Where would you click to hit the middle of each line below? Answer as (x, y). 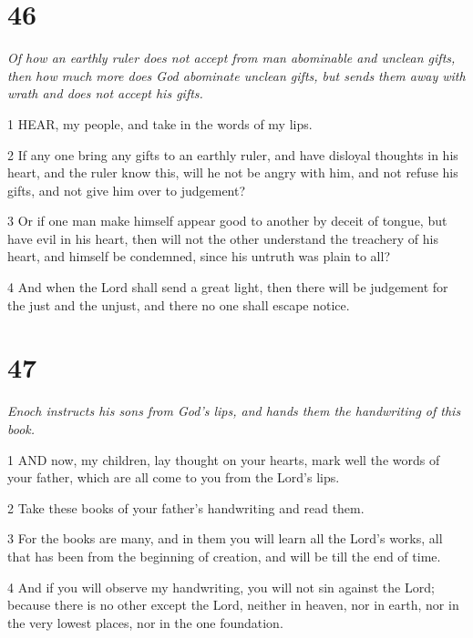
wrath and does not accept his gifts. (105, 93)
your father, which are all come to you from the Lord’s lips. (174, 477)
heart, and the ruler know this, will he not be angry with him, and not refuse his (233, 172)
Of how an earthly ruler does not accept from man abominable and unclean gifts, (231, 58)
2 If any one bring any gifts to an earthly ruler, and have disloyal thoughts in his (233, 154)
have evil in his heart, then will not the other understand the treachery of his (223, 238)
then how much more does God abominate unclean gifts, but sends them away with (236, 75)
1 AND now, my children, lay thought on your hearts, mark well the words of (224, 459)
